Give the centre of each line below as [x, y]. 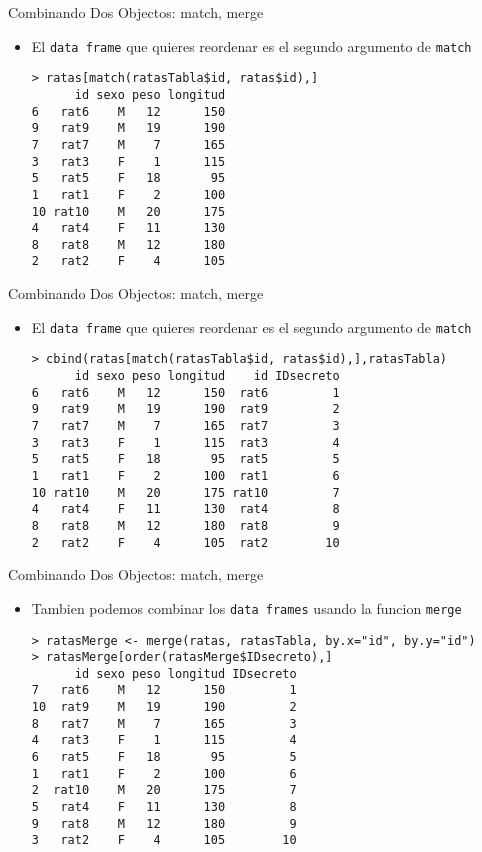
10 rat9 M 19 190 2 [164, 707]
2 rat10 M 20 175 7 [164, 790]
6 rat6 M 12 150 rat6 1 [185, 392]
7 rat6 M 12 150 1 [164, 690]
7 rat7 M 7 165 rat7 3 [185, 426]
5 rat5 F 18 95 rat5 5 [185, 459]
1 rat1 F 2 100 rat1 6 [185, 475]
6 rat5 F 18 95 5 [164, 757]
